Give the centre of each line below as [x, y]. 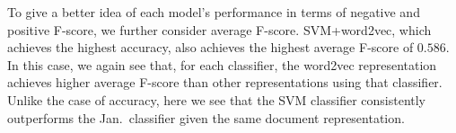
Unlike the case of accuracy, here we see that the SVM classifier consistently [217, 99]
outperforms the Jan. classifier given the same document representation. [206, 117]
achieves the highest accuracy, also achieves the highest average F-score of [210, 47]
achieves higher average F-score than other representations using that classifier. [225, 82]
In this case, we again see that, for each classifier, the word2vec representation [222, 64]
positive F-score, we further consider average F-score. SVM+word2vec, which [219, 29]
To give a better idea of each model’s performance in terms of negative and [214, 12]
